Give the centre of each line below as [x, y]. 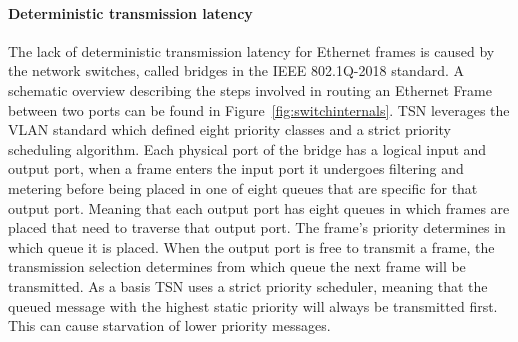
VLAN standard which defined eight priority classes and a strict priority [230, 129]
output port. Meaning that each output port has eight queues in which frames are [259, 207]
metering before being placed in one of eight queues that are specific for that [243, 187]
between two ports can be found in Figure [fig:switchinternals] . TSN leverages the [259, 109]
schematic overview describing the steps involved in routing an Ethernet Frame [250, 89]
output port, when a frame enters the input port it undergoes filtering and [236, 168]
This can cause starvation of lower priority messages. [169, 325]
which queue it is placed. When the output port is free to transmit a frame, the [251, 246]
